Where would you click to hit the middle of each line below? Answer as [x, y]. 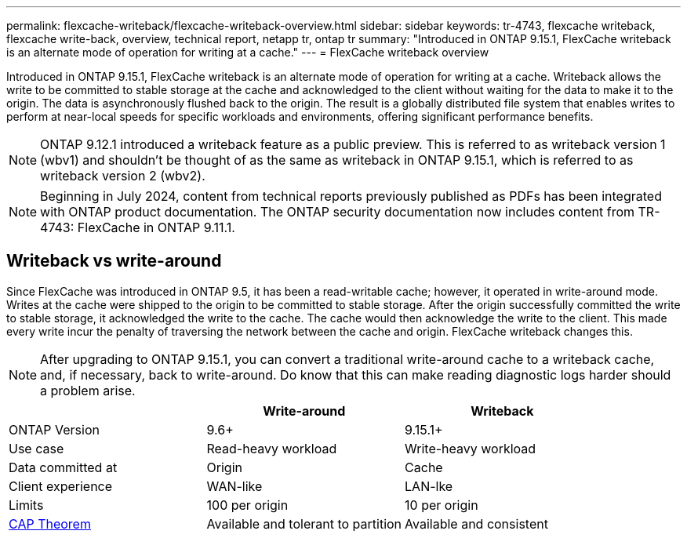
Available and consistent [476, 523]
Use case [36, 448]
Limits [26, 505]
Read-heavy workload [272, 448]
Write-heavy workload [471, 448]
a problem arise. [88, 390]
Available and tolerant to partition [304, 523]
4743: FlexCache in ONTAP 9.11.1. [138, 227]
